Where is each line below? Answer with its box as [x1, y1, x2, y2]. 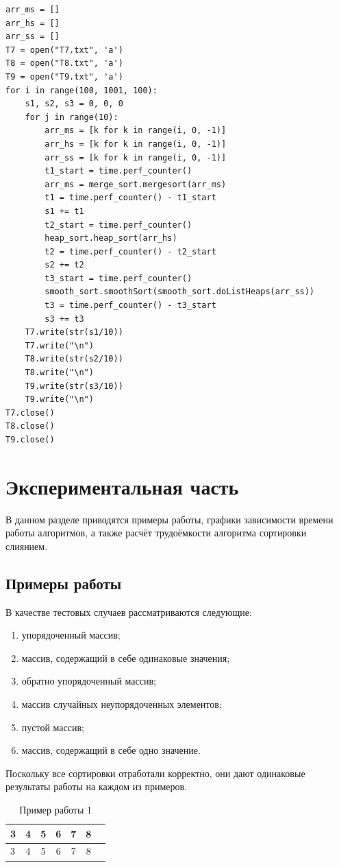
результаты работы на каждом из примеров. [5, 779, 187, 794]
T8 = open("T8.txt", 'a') [5, 58, 123, 69]
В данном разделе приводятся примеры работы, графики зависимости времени [5, 512, 334, 526]
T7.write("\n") [25, 340, 94, 351]
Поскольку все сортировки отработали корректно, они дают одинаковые [5, 765, 305, 780]
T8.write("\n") [25, 368, 94, 378]
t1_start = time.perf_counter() [45, 166, 192, 176]
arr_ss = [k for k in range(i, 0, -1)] [45, 152, 227, 163]
